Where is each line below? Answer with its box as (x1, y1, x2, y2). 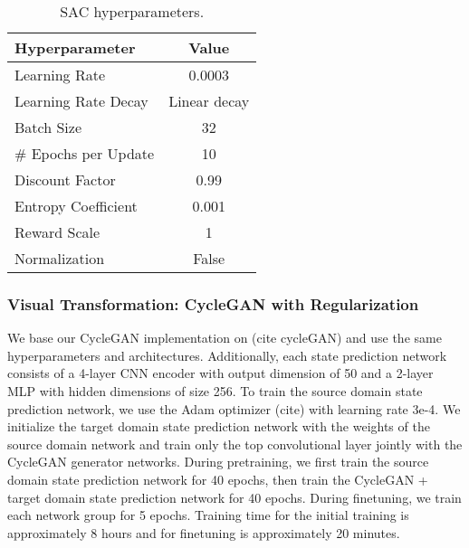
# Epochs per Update (14, 143, 155, 164)
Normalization (14, 248, 105, 269)
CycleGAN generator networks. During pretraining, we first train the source (7, 452, 429, 471)
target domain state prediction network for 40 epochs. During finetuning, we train (7, 487, 462, 506)
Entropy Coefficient (14, 195, 138, 216)
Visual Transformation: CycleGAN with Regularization (7, 292, 419, 315)
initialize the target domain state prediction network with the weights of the (7, 417, 430, 436)
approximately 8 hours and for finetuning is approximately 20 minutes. (7, 523, 400, 542)
